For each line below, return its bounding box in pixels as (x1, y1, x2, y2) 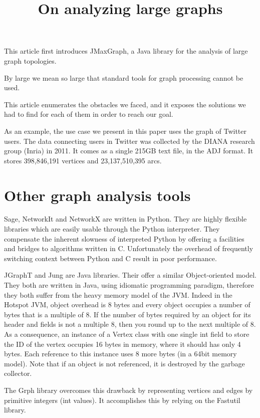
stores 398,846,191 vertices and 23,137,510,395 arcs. (4, 155, 162, 165)
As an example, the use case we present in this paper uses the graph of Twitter (4, 125, 247, 136)
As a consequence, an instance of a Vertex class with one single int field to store (4, 328, 249, 339)
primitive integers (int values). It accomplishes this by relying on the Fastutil (4, 394, 240, 405)
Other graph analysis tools (4, 184, 191, 205)
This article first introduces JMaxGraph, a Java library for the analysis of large (4, 46, 248, 56)
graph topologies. (4, 55, 57, 66)
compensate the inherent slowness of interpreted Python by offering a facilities (4, 233, 244, 244)
